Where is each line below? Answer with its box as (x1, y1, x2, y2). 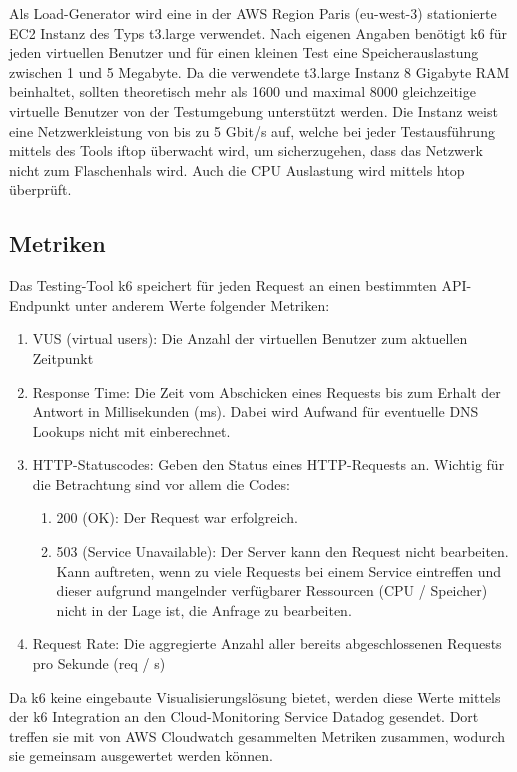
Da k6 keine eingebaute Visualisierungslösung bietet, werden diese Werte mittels (9, 686, 501, 707)
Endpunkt (9, 294, 71, 315)
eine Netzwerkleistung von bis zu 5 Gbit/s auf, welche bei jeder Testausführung (9, 120, 495, 141)
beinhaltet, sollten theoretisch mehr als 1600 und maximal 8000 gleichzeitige (9, 81, 476, 102)
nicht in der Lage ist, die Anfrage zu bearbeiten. (56, 599, 352, 620)
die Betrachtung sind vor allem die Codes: (32, 473, 290, 494)
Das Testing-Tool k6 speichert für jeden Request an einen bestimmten (9, 275, 437, 296)
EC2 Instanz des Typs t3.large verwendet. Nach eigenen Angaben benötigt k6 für (9, 22, 507, 43)
